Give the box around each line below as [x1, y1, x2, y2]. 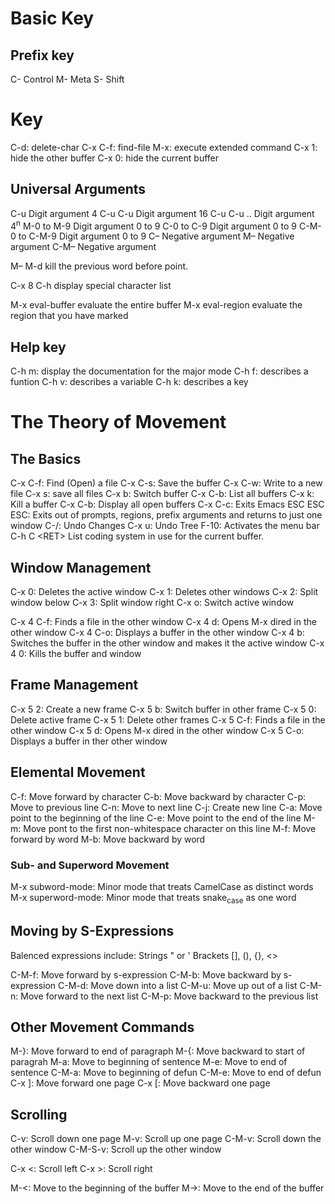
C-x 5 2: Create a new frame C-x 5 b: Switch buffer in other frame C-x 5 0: [10, 703, 317, 715]
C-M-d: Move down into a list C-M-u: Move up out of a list [58, 979, 298, 991]
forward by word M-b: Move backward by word [10, 833, 206, 845]
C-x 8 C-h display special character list [10, 280, 172, 292]
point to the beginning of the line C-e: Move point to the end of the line [10, 812, 302, 824]
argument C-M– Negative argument [10, 241, 157, 253]
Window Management [10, 559, 152, 576]
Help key [10, 338, 67, 356]
